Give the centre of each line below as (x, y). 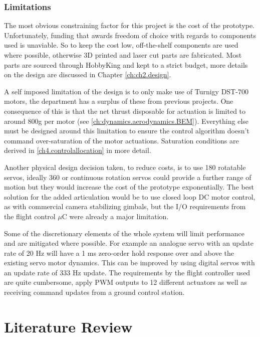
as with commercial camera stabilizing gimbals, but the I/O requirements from (125, 206)
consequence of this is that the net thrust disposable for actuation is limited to (125, 111)
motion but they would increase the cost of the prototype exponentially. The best (129, 187)
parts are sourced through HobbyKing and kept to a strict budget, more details (126, 64)
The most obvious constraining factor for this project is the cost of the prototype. (129, 25)
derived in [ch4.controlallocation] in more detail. (78, 150)
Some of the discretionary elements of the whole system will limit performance (124, 233)
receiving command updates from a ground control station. (94, 292)
